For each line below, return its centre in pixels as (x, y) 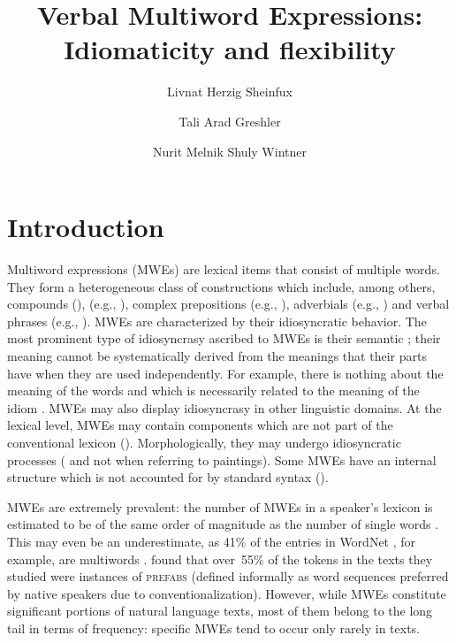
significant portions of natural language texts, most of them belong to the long (220, 611)
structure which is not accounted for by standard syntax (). (168, 477)
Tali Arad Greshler (230, 121)
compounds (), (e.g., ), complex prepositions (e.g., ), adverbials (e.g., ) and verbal (228, 304)
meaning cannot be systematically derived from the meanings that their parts (217, 356)
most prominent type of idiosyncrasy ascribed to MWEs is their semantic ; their (224, 338)
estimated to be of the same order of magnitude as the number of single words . (223, 524)
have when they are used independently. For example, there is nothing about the (225, 373)
